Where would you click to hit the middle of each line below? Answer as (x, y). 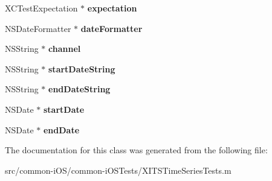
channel (65, 49)
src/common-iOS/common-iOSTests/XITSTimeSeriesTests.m (118, 170)
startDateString (82, 68)
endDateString (79, 89)
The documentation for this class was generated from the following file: (136, 150)
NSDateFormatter (38, 28)
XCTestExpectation (41, 8)
